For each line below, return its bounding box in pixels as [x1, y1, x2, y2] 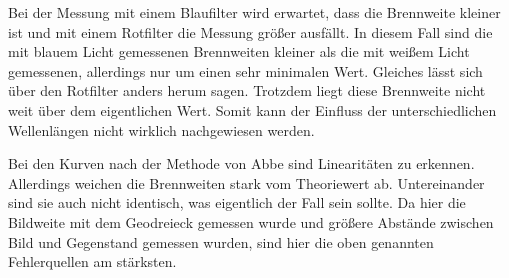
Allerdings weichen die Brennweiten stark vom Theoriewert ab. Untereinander [8, 172, 485, 193]
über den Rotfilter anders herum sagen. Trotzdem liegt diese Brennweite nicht [8, 80, 486, 101]
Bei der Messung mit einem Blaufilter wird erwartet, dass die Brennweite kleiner [8, 2, 501, 22]
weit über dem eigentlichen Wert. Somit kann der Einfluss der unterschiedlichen [8, 99, 497, 120]
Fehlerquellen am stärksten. [8, 251, 177, 272]
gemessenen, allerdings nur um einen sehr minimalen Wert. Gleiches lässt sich [8, 60, 483, 81]
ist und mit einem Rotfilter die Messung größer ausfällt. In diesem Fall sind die [8, 21, 493, 42]
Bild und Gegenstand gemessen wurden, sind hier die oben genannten [8, 231, 434, 252]
